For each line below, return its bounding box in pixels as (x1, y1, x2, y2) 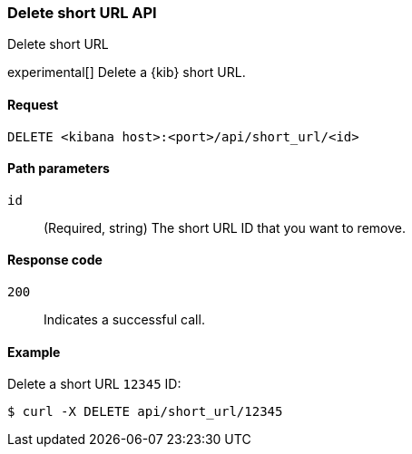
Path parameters (7, 160, 110, 177)
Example (7, 343, 61, 360)
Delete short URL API (7, 4, 157, 22)
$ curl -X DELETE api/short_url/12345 (7, 404, 283, 420)
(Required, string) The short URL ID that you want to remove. (44, 219, 406, 236)
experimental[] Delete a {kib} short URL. (7, 64, 246, 81)
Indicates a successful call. (44, 312, 205, 328)
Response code (7, 252, 103, 268)
